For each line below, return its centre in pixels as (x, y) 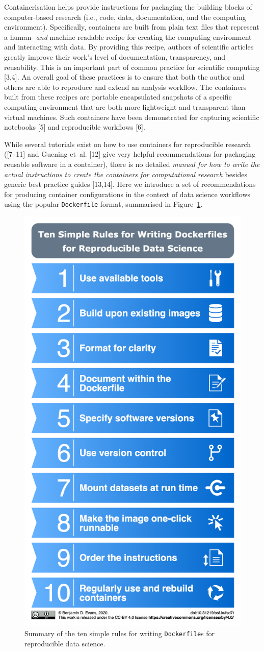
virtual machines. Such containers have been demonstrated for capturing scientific (132, 117)
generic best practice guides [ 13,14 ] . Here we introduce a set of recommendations (130, 184)
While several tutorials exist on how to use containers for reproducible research (128, 144)
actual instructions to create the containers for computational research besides (126, 174)
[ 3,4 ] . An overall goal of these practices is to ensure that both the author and (124, 77)
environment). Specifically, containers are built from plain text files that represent (132, 27)
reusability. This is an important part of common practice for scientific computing (132, 67)
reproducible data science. (65, 643)
